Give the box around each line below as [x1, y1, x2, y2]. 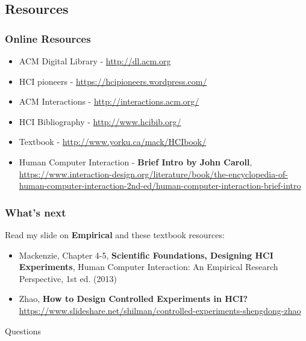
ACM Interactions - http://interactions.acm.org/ [19, 95, 199, 108]
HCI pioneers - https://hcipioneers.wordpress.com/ [19, 75, 207, 87]
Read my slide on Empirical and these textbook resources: [5, 228, 225, 241]
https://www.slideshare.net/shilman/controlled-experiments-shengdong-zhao [19, 304, 301, 316]
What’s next [5, 204, 66, 220]
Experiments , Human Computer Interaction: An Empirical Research [19, 260, 278, 273]
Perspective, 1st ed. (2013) [19, 272, 117, 284]
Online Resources [5, 31, 91, 46]
